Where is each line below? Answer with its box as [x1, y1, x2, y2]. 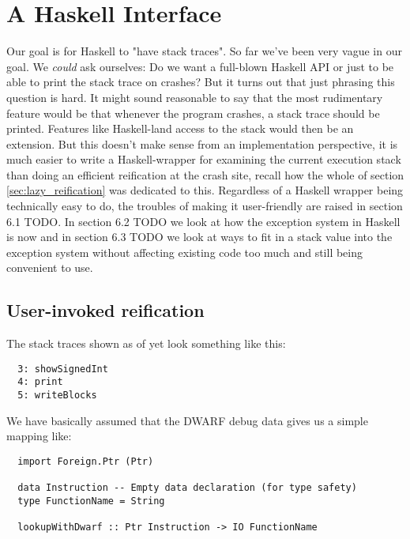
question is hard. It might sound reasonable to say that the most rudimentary [6, 89, 383, 105]
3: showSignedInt [17, 363, 108, 375]
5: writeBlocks [17, 390, 97, 401]
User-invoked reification [6, 298, 205, 322]
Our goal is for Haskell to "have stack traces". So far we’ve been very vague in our [6, 43, 402, 59]
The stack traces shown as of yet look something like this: [6, 335, 286, 352]
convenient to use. [6, 259, 93, 276]
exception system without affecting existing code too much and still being [6, 243, 363, 260]
